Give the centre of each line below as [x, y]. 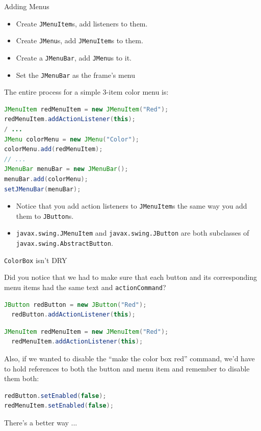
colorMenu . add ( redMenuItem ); [54, 149]
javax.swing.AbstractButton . [64, 243]
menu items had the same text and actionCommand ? [85, 287]
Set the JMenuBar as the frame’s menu [76, 75]
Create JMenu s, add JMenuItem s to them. [80, 40]
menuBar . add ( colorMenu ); [46, 179]
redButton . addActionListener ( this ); [73, 315]
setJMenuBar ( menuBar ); [43, 189]
